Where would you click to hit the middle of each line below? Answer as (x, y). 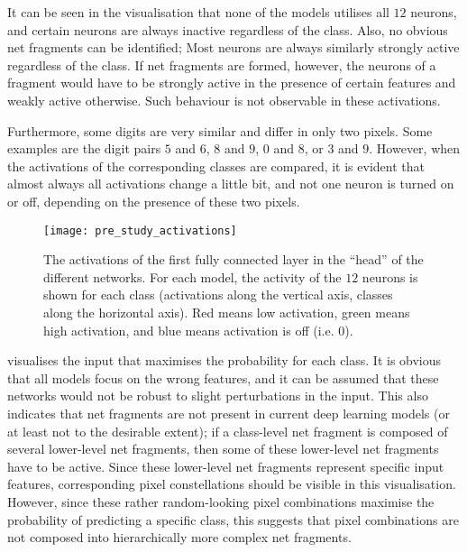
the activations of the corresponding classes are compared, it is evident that (216, 166)
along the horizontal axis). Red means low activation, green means (227, 312)
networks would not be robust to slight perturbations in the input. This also (218, 396)
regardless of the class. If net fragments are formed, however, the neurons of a (222, 64)
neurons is (390, 276)
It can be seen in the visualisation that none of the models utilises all (198, 12)
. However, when (415, 148)
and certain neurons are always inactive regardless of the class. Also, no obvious (228, 29)
